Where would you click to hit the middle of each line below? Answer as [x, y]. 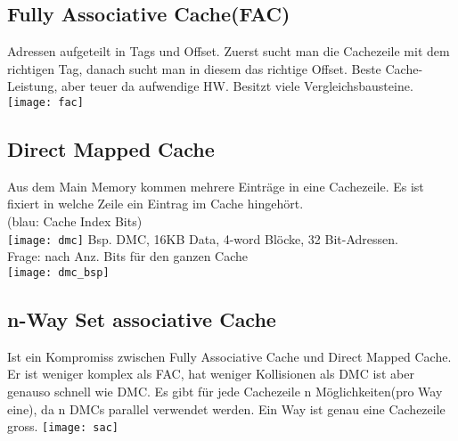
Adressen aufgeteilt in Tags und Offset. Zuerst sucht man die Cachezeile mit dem [229, 51]
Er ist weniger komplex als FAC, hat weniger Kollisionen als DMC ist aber [211, 374]
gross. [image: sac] [63, 426]
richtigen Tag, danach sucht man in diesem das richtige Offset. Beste [194, 68]
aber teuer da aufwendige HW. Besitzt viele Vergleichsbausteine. [237, 86]
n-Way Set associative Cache [142, 318]
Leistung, [33, 86]
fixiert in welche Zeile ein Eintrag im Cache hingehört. [155, 204]
